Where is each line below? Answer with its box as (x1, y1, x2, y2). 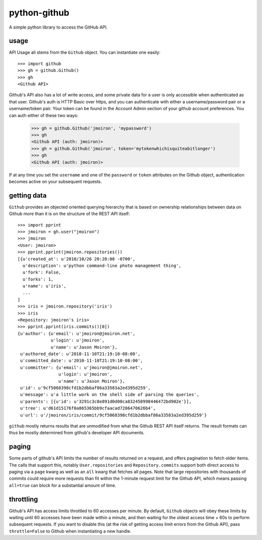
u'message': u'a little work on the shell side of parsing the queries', (20, 392, 199, 397)
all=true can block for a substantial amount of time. (9, 482, 116, 488)
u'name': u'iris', (22, 283, 66, 289)
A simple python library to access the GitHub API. (9, 24, 108, 30)
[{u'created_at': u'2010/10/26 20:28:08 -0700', (17, 256, 135, 262)
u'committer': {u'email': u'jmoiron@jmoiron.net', (20, 364, 143, 370)
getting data (9, 191, 47, 199)
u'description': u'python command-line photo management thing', (22, 262, 181, 268)
